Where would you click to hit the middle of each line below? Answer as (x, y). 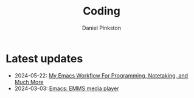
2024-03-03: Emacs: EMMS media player (67, 88)
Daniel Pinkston (102, 28)
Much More (29, 82)
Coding (102, 11)
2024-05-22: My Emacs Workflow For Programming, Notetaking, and (101, 75)
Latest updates (44, 58)
